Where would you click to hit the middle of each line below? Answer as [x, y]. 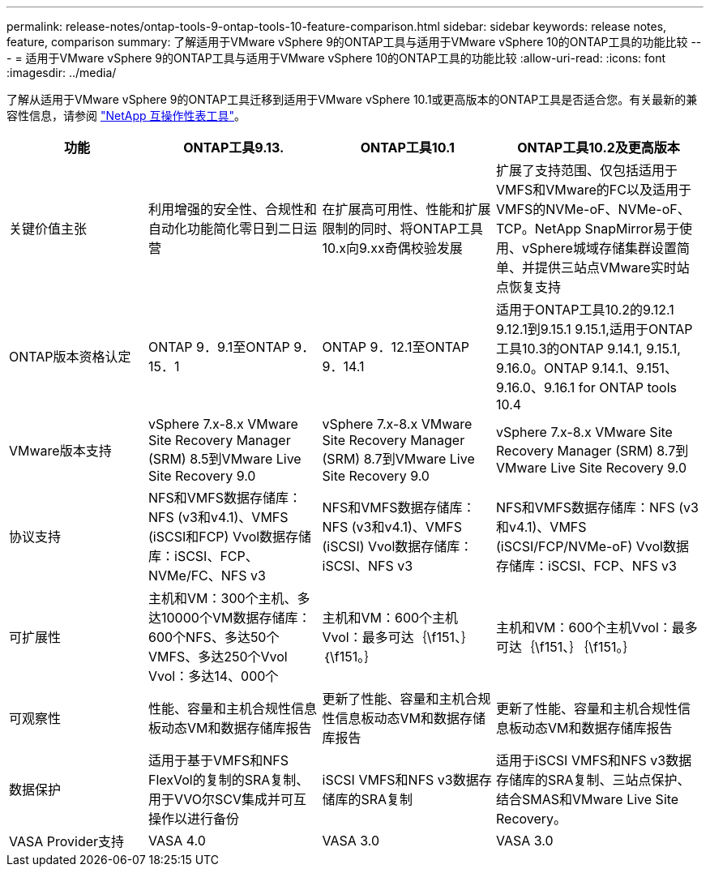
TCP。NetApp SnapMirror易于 [588, 229]
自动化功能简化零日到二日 [227, 229]
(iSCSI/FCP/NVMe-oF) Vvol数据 [592, 546]
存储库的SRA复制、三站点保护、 [593, 780]
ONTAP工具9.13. [234, 148]
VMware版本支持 [60, 451]
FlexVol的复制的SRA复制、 [229, 780]
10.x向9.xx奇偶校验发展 [392, 248]
